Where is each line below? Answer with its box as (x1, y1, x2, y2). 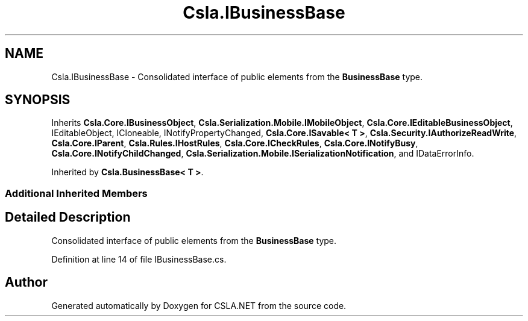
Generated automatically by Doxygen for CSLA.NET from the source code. (51, 300, 347, 311)
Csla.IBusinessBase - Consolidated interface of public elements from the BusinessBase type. (51, 71, 423, 82)
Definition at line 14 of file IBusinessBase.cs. (51, 254, 227, 264)
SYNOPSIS (5, 92, 71, 108)
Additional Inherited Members (5, 187, 148, 199)
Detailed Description (5, 210, 131, 225)
